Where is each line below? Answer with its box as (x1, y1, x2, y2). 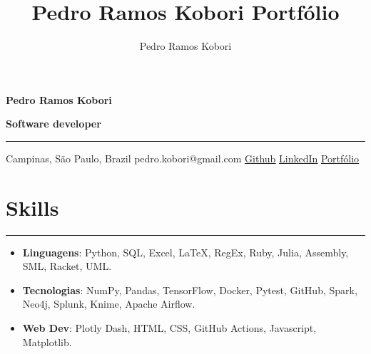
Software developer (6, 116, 101, 131)
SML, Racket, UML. (22, 259, 112, 274)
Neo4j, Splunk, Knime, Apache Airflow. (22, 296, 195, 311)
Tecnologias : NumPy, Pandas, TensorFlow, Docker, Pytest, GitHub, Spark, (22, 282, 357, 297)
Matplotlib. (22, 334, 72, 349)
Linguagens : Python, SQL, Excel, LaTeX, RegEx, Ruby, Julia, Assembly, (22, 244, 349, 259)
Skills (6, 192, 59, 222)
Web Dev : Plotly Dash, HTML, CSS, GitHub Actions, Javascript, (22, 321, 317, 335)
